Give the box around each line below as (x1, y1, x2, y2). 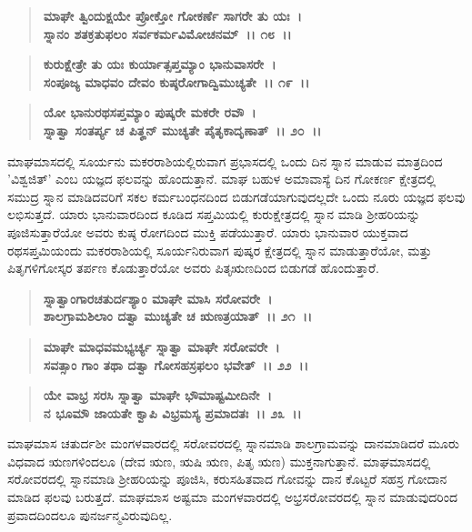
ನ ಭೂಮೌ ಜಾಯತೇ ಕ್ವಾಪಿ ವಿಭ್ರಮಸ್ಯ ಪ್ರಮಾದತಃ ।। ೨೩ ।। (43, 403, 302, 422)
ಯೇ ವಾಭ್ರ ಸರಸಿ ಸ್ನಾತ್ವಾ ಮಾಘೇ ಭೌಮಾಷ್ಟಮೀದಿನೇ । (43, 386, 272, 405)
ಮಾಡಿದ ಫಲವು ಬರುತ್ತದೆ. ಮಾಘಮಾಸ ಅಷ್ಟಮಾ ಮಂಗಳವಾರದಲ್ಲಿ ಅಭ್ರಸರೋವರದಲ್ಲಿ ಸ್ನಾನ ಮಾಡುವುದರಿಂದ (7, 487, 457, 507)
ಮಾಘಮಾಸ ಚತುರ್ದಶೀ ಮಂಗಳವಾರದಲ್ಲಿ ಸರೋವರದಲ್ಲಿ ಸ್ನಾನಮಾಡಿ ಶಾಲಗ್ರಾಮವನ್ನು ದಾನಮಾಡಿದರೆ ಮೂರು (7, 434, 459, 453)
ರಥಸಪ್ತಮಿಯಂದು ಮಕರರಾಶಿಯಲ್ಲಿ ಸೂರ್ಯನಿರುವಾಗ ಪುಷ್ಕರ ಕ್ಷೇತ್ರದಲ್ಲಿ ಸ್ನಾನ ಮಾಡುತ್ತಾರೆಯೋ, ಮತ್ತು (7, 240, 432, 259)
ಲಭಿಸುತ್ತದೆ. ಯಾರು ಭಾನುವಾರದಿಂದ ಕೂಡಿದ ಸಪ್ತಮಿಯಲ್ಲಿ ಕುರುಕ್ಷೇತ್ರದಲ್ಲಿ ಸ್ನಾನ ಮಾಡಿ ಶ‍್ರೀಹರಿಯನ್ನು (7, 205, 420, 224)
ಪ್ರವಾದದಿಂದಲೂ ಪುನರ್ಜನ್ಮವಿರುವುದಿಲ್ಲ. (7, 505, 173, 524)
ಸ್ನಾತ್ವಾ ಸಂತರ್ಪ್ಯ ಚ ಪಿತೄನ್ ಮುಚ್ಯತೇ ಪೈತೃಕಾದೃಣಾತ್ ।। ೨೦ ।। (43, 120, 322, 139)
